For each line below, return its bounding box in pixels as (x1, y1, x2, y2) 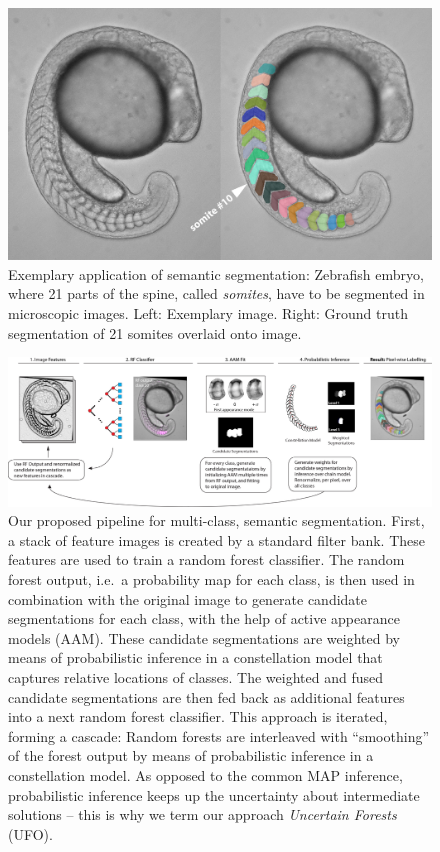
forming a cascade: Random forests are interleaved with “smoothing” (8, 725, 430, 746)
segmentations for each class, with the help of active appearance (8, 608, 400, 629)
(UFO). (8, 823, 53, 844)
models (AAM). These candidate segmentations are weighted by (8, 627, 400, 648)
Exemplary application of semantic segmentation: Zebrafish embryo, (8, 263, 424, 284)
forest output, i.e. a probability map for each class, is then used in (8, 568, 415, 589)
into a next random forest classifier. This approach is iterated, (8, 706, 388, 727)
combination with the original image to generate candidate (8, 588, 368, 609)
